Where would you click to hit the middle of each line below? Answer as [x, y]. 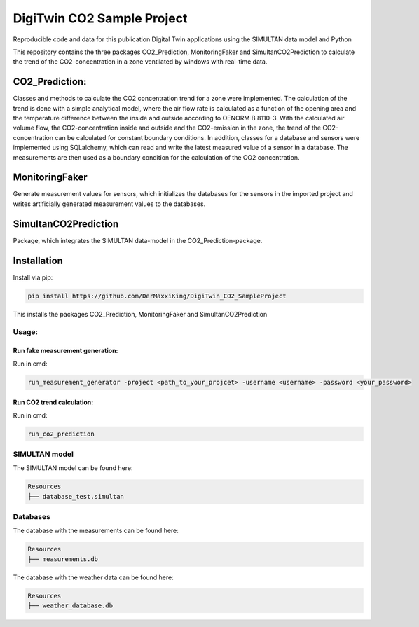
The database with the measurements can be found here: [96, 531]
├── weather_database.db [70, 606]
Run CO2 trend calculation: [53, 402]
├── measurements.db [63, 559]
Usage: [26, 332]
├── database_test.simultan [76, 496]
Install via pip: [33, 277]
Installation [38, 260]
